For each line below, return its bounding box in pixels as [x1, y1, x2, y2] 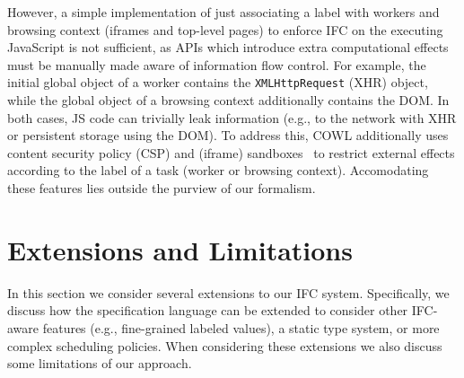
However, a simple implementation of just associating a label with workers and [7, 3, 440, 21]
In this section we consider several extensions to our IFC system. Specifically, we [7, 283, 450, 302]
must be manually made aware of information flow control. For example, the [7, 55, 426, 74]
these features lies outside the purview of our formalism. [7, 179, 316, 197]
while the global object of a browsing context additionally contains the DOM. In [7, 91, 450, 110]
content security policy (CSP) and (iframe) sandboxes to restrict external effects [7, 143, 455, 162]
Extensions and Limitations [7, 231, 353, 268]
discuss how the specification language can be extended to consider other [7, 301, 408, 320]
